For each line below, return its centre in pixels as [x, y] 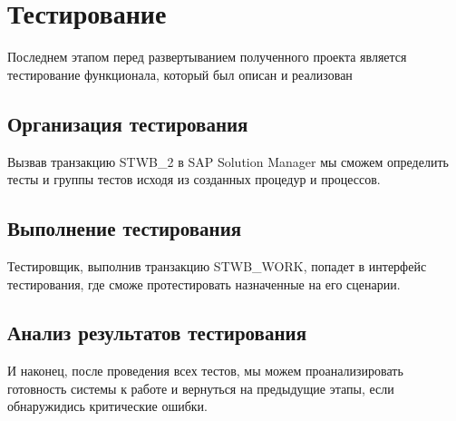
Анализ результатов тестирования [157, 333]
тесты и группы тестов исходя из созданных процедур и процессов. [194, 179]
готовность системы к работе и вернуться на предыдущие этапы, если [201, 388]
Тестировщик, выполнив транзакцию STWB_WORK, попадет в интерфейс [217, 265]
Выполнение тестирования [125, 228]
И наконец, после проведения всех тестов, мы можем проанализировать [205, 371]
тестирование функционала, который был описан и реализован [180, 74]
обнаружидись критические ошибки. [107, 406]
